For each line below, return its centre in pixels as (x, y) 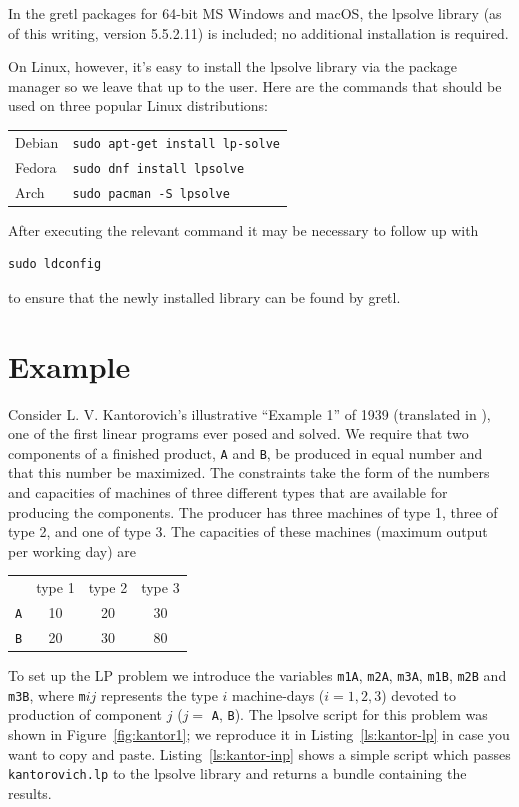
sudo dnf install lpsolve (158, 168)
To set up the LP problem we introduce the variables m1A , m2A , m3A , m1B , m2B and (257, 675)
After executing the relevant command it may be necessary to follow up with (243, 229)
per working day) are (72, 550)
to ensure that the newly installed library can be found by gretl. (204, 296)
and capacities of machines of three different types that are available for (228, 492)
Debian (37, 141)
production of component (85, 714)
